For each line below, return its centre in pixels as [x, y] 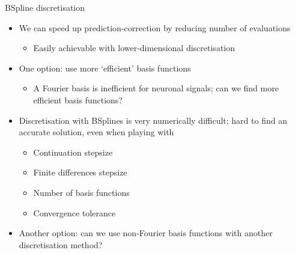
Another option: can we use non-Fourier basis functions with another [146, 233]
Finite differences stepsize [80, 172]
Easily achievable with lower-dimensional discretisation [134, 48]
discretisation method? [61, 244]
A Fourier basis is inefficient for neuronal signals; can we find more [156, 88]
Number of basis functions [81, 192]
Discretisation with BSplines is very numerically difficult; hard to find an [153, 120]
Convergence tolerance [75, 212]
